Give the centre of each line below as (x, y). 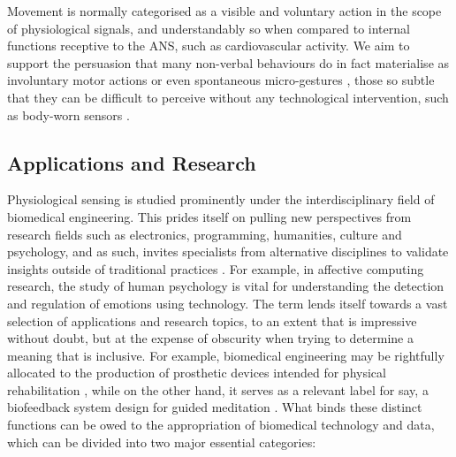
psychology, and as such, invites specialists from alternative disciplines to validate (228, 251)
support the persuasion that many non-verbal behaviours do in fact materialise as (228, 62)
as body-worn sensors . (68, 114)
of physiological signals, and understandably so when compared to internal (209, 28)
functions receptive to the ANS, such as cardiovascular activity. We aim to (209, 46)
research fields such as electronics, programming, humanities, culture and (205, 234)
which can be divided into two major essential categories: (162, 442)
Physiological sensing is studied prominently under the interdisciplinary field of (221, 199)
